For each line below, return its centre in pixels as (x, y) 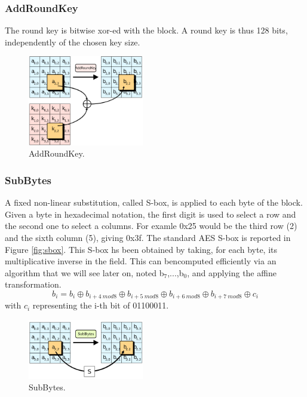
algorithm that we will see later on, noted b (85, 272)
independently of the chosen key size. (73, 42)
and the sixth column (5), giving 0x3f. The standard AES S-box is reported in (148, 237)
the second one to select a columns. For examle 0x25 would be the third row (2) (151, 226)
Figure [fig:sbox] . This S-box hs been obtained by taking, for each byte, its (141, 249)
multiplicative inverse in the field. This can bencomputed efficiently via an (141, 261)
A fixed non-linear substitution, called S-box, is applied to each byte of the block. (154, 202)
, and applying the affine (232, 272)
